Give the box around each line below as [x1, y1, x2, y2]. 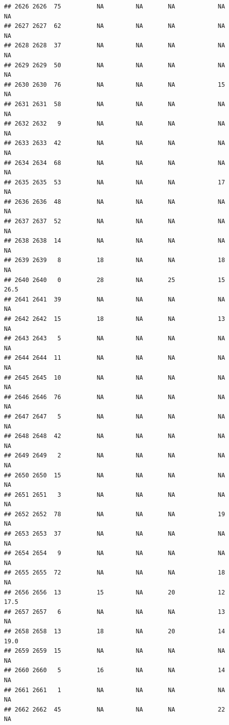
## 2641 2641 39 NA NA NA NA [4, 295, 225, 303]
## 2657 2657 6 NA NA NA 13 [4, 608, 225, 615]
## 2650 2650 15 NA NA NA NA [4, 471, 225, 479]
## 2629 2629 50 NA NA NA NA [4, 61, 225, 69]
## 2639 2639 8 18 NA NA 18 [4, 257, 225, 264]
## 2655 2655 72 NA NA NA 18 [4, 569, 225, 577]
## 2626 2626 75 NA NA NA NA [4, 3, 225, 10]
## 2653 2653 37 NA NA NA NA [4, 530, 225, 538]
